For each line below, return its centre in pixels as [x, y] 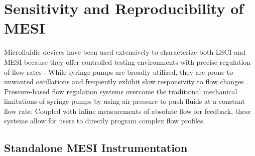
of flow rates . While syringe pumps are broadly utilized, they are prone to [119, 71]
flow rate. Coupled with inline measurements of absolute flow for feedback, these [127, 111]
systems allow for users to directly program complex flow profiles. [105, 121]
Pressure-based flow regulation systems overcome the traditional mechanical [121, 91]
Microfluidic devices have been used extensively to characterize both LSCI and [125, 52]
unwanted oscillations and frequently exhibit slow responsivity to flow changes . [126, 82]
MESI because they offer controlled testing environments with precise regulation [127, 61]
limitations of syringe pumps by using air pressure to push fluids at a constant [124, 101]
